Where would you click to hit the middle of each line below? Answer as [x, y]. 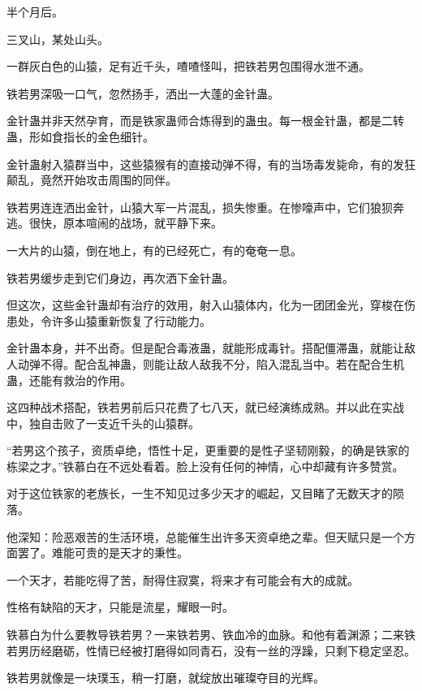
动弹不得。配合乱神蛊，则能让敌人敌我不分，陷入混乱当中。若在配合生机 [211, 363]
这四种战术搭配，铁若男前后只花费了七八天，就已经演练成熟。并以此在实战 [205, 407]
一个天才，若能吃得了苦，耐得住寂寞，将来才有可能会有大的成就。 [183, 579]
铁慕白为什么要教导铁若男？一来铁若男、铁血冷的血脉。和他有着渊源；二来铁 [211, 635]
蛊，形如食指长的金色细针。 [80, 136]
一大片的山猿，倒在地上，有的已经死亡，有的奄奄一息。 [154, 250]
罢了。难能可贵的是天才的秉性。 [103, 553]
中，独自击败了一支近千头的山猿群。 [103, 423]
